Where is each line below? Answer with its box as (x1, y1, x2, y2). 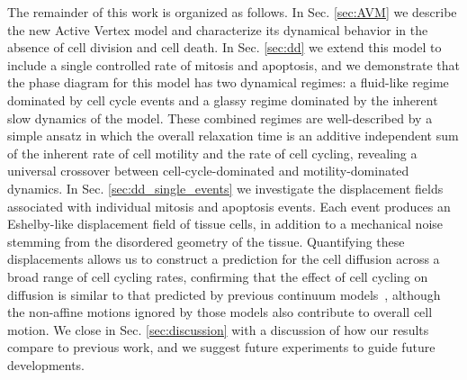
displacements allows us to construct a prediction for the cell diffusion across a (7, 249, 440, 268)
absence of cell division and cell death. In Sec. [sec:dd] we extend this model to (7, 38, 442, 57)
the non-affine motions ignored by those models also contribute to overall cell (7, 303, 433, 321)
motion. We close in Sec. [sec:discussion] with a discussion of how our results (7, 320, 429, 339)
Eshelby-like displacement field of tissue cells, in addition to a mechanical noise (7, 214, 444, 233)
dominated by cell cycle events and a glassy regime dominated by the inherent (7, 90, 438, 109)
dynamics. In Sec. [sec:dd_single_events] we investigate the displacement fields (7, 178, 444, 197)
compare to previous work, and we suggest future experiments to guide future (7, 338, 436, 357)
